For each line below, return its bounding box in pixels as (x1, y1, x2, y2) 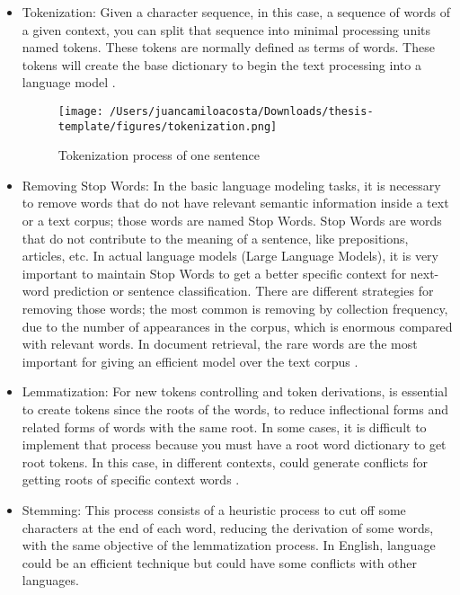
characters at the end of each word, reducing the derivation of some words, (22, 518, 434, 537)
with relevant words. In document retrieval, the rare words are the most (22, 334, 418, 353)
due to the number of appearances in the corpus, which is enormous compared (22, 316, 453, 335)
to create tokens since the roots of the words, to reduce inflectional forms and (22, 400, 449, 418)
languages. (22, 571, 79, 590)
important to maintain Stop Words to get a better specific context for (22, 263, 407, 282)
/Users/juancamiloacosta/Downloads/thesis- (110, 104, 374, 118)
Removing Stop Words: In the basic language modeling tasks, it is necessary (22, 175, 441, 194)
